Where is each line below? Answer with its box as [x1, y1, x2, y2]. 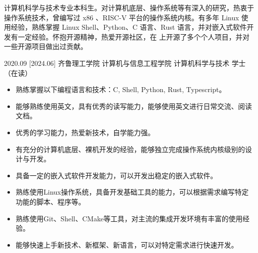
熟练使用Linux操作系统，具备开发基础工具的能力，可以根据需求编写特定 [15, 187, 249, 197]
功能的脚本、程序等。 [15, 196, 85, 206]
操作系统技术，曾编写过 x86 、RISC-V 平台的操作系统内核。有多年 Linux [4, 12, 239, 22]
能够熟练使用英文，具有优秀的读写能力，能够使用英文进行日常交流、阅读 [15, 101, 252, 111]
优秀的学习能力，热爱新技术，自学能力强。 [15, 127, 155, 137]
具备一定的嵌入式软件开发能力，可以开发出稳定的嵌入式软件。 [15, 170, 217, 180]
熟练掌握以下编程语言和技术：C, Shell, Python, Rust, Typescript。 [15, 84, 226, 95]
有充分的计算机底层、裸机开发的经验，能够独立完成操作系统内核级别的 [15, 144, 245, 154]
